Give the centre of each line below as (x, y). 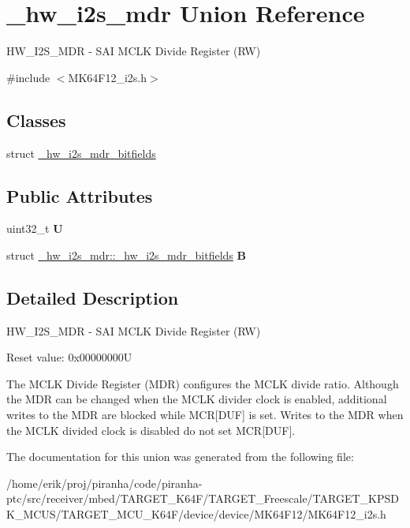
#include (28, 77)
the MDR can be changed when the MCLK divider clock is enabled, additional (197, 399)
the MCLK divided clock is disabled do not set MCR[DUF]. (151, 430)
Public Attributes (80, 195)
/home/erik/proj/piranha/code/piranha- (104, 483)
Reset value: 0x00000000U (69, 357)
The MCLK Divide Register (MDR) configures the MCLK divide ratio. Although (203, 383)
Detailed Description (93, 297)
